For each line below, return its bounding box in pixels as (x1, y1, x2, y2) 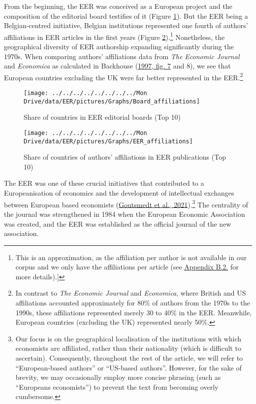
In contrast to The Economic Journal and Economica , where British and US (15, 288, 246, 298)
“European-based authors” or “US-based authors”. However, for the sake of (15, 362, 242, 372)
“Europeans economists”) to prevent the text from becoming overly (15, 381, 219, 392)
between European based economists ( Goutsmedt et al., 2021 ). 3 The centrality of (4, 198, 248, 209)
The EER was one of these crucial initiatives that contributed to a (4, 178, 204, 188)
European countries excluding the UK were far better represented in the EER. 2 (4, 70, 243, 82)
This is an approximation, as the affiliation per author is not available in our (15, 252, 247, 262)
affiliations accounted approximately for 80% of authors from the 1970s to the (15, 298, 250, 308)
